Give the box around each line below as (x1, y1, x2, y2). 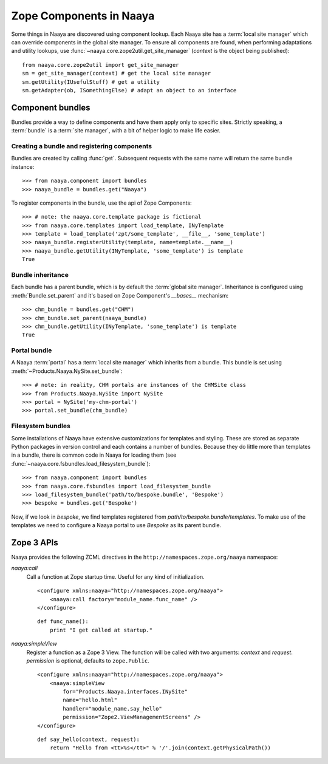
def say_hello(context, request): (37, 736, 140, 743)
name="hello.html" (63, 697, 118, 704)
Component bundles (11, 102, 91, 112)
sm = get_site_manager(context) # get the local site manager (22, 70, 211, 77)
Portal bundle (11, 346, 52, 355)
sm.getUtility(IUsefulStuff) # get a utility (22, 78, 160, 85)
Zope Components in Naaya (11, 9, 155, 22)
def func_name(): (37, 618, 89, 625)
